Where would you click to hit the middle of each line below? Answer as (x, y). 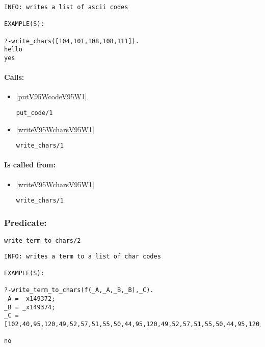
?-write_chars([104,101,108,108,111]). (72, 41)
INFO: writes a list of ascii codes (66, 7)
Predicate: (25, 222)
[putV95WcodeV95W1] (51, 96)
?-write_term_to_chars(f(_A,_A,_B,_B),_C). (79, 290)
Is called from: (30, 165)
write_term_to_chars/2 (43, 241)
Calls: (14, 77)
